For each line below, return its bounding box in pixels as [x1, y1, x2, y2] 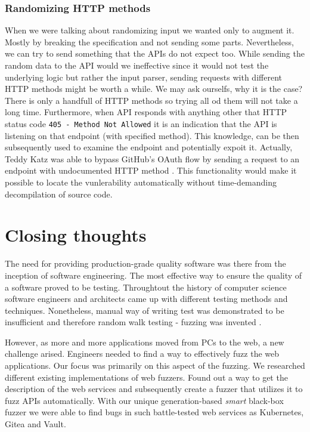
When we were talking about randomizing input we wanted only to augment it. [5, 24, 294, 36]
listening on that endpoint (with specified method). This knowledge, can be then [5, 129, 299, 141]
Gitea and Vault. [5, 418, 66, 430]
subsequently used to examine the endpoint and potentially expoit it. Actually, [5, 141, 293, 153]
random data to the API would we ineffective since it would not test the [5, 59, 269, 71]
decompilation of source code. [5, 187, 113, 200]
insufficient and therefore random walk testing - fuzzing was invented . [5, 316, 262, 328]
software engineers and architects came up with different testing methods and [5, 292, 288, 305]
